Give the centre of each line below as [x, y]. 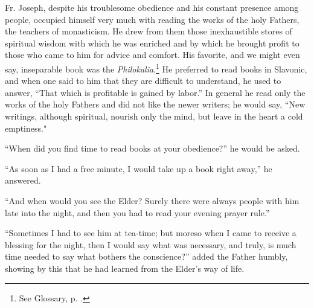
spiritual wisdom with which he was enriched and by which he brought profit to [152, 43]
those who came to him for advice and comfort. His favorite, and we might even [152, 55]
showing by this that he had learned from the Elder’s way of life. [125, 268]
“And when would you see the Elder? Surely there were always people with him [152, 200]
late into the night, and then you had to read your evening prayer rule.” [137, 212]
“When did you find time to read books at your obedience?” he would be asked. [152, 148]
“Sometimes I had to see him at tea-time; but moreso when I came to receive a [151, 233]
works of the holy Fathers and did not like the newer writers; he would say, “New [155, 104]
